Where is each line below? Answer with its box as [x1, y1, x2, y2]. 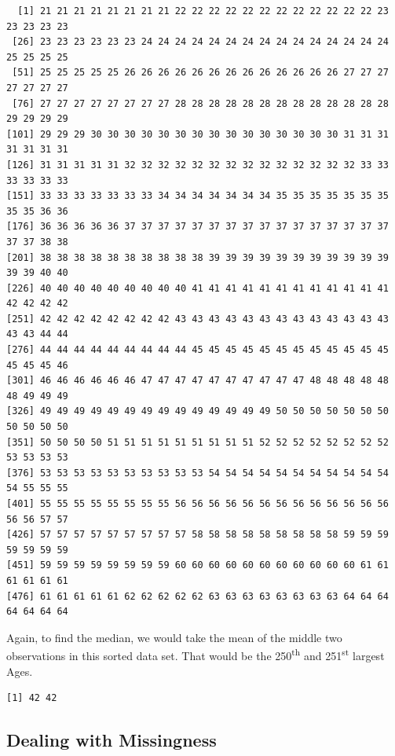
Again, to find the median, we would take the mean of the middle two [6, 629, 342, 645]
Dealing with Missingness [6, 728, 217, 752]
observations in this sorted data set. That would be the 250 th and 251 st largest [6, 645, 385, 663]
